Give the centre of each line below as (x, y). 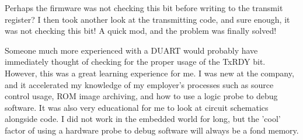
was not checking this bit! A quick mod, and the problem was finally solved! (141, 31)
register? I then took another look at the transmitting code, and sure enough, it (147, 19)
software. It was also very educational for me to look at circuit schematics (137, 107)
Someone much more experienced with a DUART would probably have (131, 50)
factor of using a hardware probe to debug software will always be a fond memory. (152, 130)
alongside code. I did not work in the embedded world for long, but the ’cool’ (143, 119)
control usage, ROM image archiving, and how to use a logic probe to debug (141, 96)
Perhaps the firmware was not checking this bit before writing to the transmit (144, 8)
